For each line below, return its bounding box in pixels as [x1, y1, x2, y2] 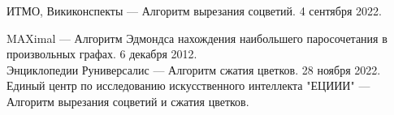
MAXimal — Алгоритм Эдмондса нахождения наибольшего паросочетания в [6, 29, 388, 46]
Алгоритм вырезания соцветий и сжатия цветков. [6, 92, 249, 109]
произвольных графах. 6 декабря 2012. [6, 45, 197, 62]
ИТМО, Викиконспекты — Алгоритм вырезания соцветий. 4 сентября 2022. [6, 2, 382, 19]
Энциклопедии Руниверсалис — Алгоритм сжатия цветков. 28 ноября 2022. [6, 61, 381, 78]
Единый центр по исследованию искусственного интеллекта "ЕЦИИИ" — [6, 77, 370, 94]
